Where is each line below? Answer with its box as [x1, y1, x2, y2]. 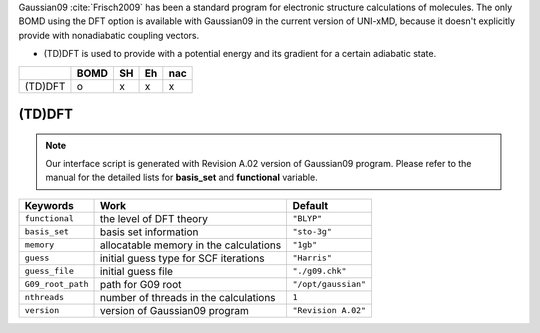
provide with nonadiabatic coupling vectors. [18, 29, 200, 41]
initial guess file [99, 264, 174, 278]
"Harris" [292, 253, 332, 264]
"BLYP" [292, 213, 323, 224]
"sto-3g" [292, 226, 332, 237]
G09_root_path [24, 279, 89, 290]
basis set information [99, 225, 199, 239]
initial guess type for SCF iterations [99, 251, 265, 265]
